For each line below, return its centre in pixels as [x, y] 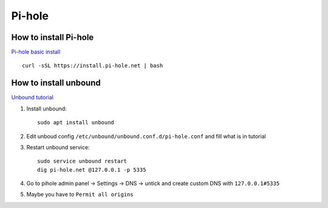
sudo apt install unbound [76, 122]
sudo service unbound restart [82, 161]
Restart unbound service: [58, 147]
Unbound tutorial [32, 98]
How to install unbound [56, 83]
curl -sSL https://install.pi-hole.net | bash [93, 66]
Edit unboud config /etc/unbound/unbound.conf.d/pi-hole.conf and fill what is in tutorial [146, 136]
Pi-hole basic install [36, 52]
